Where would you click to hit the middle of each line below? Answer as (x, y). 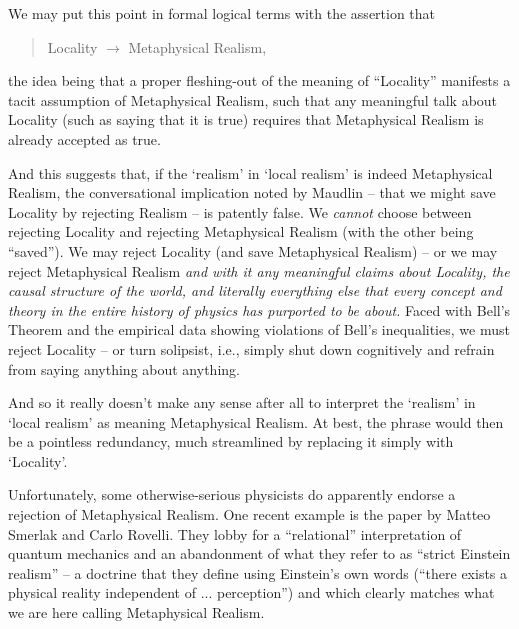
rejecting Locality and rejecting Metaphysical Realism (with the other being (241, 231)
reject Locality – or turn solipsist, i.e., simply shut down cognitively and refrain (251, 348)
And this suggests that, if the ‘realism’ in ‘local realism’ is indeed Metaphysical (250, 172)
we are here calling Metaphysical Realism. (136, 612)
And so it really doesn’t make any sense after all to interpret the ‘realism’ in (242, 402)
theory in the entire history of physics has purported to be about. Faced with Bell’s (259, 309)
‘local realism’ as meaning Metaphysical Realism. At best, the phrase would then (256, 421)
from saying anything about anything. (124, 368)
